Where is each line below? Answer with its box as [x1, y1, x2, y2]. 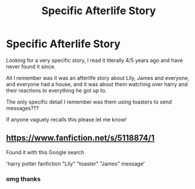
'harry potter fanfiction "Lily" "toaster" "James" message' [6, 160, 145, 167]
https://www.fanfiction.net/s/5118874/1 [6, 133, 154, 143]
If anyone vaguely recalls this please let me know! [6, 116, 127, 123]
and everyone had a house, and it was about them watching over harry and [6, 81, 188, 88]
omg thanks [6, 175, 41, 183]
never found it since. [6, 63, 56, 70]
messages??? [6, 104, 39, 111]
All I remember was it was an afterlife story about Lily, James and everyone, [6, 74, 190, 81]
